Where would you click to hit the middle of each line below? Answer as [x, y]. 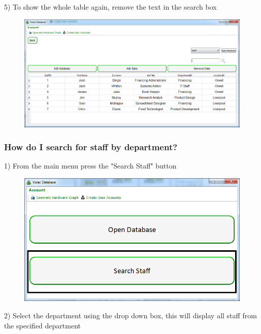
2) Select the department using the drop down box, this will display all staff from [130, 315]
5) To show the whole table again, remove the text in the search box [110, 7]
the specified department [43, 325]
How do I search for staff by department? [91, 147]
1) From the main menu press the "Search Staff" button [90, 166]
